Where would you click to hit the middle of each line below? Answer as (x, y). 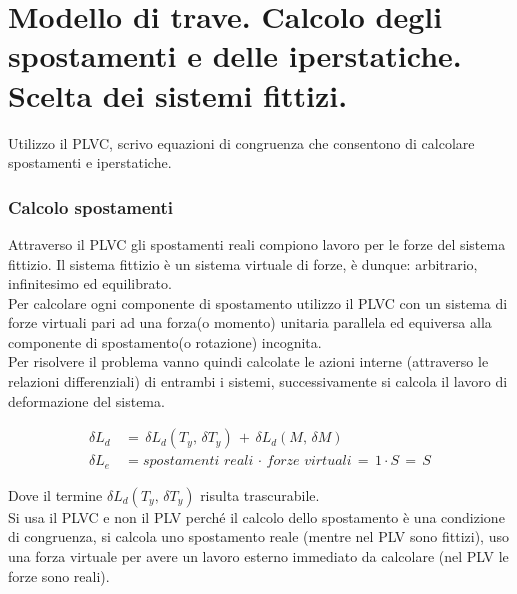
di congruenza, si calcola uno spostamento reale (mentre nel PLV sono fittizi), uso (258, 536)
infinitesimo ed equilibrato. (90, 283)
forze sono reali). (59, 575)
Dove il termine (55, 494)
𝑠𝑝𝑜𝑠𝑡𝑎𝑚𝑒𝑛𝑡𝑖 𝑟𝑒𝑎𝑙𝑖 (198, 461)
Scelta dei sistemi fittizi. (178, 94)
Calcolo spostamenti (91, 206)
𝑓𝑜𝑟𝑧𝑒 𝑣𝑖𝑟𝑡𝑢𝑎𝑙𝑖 (309, 461)
